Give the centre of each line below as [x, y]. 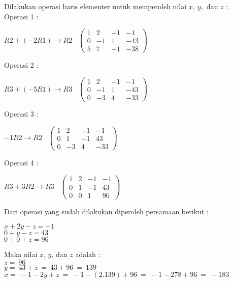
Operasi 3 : [21, 114]
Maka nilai [21, 254]
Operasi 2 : [21, 65]
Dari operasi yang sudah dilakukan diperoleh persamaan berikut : [106, 211]
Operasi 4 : [21, 162]
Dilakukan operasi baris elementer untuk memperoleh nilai [95, 6]
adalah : [88, 254]
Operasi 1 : [21, 16]
